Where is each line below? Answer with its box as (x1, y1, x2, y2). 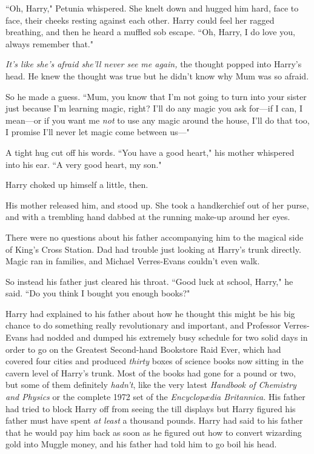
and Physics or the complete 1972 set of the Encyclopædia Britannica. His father (5, 390, 306, 403)
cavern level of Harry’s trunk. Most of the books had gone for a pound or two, (5, 366, 296, 379)
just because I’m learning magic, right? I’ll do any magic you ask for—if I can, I (5, 102, 302, 115)
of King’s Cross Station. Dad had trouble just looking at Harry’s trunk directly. (5, 242, 301, 255)
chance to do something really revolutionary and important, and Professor (5, 319, 281, 332)
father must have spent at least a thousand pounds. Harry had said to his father (5, 414, 303, 427)
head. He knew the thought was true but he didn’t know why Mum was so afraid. (5, 69, 309, 82)
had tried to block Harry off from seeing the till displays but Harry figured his (5, 402, 296, 415)
